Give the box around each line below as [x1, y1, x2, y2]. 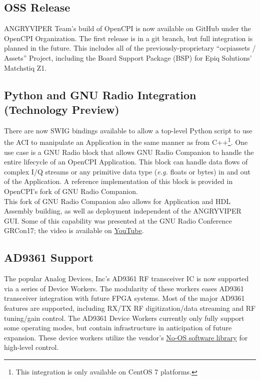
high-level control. [4, 342, 59, 352]
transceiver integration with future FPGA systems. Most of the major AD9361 [4, 293, 245, 303]
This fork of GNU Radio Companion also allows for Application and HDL [4, 196, 230, 206]
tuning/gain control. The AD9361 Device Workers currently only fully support [4, 312, 244, 323]
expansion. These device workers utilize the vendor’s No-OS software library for [4, 332, 248, 342]
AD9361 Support [4, 250, 93, 265]
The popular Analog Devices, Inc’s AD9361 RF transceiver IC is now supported [4, 273, 249, 284]
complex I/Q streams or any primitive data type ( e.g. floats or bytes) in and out [4, 166, 250, 176]
